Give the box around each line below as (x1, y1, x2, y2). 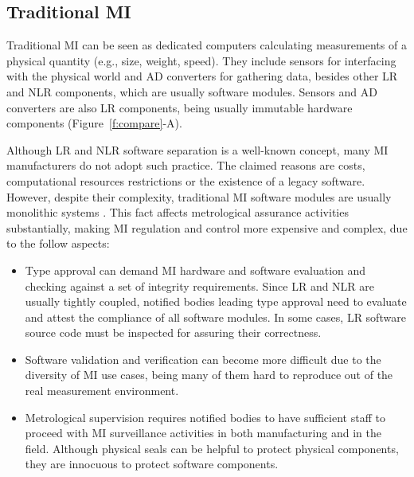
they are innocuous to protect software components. (25, 455, 279, 472)
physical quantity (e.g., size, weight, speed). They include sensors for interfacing (6, 52, 396, 68)
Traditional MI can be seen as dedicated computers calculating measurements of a (6, 37, 407, 53)
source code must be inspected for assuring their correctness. (25, 324, 322, 341)
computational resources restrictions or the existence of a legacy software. (6, 172, 365, 189)
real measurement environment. (25, 382, 179, 399)
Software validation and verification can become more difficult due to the (25, 350, 381, 367)
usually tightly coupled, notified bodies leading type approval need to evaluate (25, 293, 407, 310)
